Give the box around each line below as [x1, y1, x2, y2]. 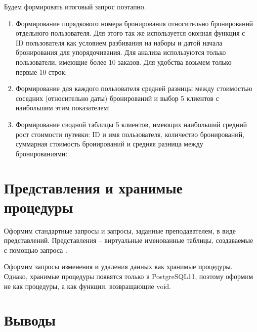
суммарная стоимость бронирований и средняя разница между [15, 139, 203, 149]
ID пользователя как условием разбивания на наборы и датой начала [15, 37, 222, 47]
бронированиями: [15, 148, 68, 158]
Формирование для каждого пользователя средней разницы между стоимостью [15, 83, 253, 94]
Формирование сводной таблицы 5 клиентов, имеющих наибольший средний [15, 119, 247, 129]
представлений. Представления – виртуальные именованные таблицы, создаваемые [4, 235, 253, 245]
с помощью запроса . [4, 244, 67, 255]
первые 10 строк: [15, 66, 67, 77]
